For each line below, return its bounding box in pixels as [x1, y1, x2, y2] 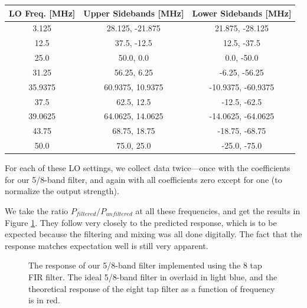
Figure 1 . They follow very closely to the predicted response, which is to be [5, 216, 277, 228]
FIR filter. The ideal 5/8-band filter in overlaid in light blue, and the [28, 270, 277, 283]
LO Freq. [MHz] [9, 6, 76, 19]
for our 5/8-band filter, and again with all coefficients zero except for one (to [5, 173, 282, 185]
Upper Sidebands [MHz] [83, 6, 184, 19]
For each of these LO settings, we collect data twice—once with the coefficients [5, 162, 290, 174]
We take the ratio [5, 204, 68, 217]
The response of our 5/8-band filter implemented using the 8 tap [28, 259, 262, 271]
